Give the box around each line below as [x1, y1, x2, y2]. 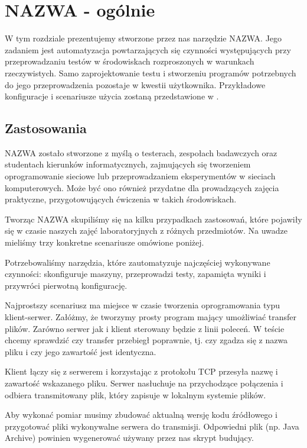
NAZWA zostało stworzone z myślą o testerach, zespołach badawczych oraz [5, 146, 277, 159]
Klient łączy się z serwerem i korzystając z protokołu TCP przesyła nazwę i [5, 365, 278, 378]
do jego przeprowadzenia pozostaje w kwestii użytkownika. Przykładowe [5, 78, 266, 91]
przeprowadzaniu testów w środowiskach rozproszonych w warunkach [5, 55, 254, 67]
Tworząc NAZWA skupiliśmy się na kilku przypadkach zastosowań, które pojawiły [5, 212, 302, 225]
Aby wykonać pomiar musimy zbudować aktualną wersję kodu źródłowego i [5, 408, 277, 421]
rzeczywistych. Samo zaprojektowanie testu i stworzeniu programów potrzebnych [5, 66, 296, 79]
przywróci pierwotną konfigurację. [5, 279, 128, 291]
